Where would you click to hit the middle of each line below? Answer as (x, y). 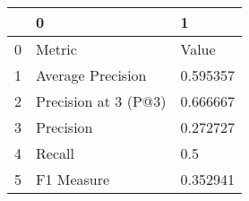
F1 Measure (73, 179)
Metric (56, 49)
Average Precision (91, 75)
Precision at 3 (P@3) (101, 101)
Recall (55, 153)
